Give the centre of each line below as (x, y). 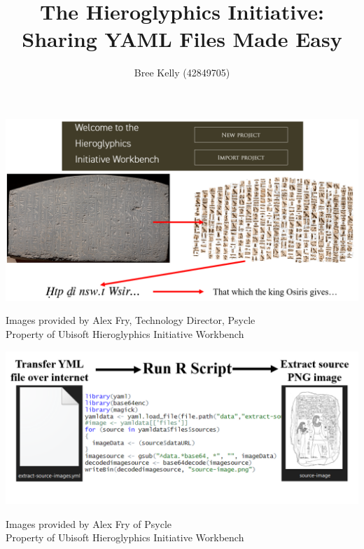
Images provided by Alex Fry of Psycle (89, 523)
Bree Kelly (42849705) (182, 73)
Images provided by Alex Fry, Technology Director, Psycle (131, 320)
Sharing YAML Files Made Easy (182, 39)
